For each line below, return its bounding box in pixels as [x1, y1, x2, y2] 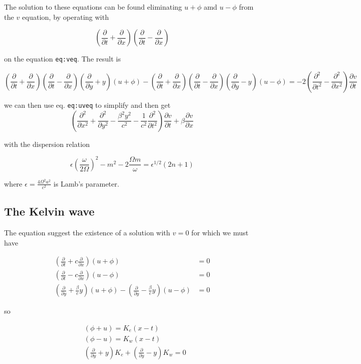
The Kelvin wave [4, 203, 95, 219]
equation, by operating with [22, 11, 109, 22]
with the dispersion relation [4, 138, 90, 149]
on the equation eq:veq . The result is [4, 53, 121, 64]
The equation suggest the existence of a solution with [4, 227, 170, 238]
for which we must [191, 227, 249, 238]
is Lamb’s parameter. [53, 178, 119, 189]
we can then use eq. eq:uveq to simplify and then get [4, 99, 171, 110]
